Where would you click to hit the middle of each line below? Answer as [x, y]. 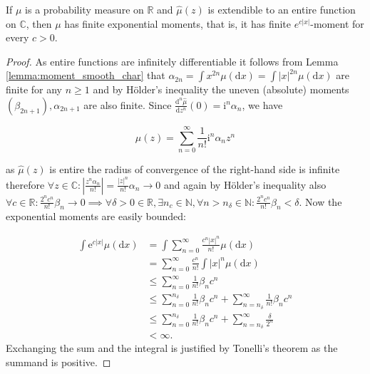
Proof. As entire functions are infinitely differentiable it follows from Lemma [172, 61]
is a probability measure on [84, 9]
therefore [25, 184]
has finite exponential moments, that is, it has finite [178, 23]
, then [39, 23]
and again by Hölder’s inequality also [245, 184]
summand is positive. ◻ [58, 362]
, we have [262, 104]
